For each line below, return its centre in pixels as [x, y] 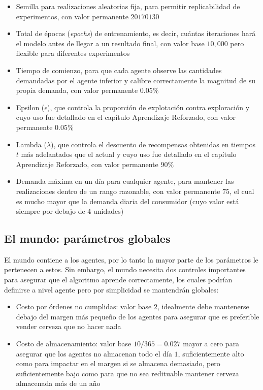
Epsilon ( [30, 107]
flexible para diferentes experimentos [73, 53]
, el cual [242, 191]
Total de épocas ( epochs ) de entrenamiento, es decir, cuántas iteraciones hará [136, 33]
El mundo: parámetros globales [87, 238]
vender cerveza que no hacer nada [69, 326]
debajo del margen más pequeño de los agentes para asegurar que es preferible [138, 316]
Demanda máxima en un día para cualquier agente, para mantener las [125, 181]
